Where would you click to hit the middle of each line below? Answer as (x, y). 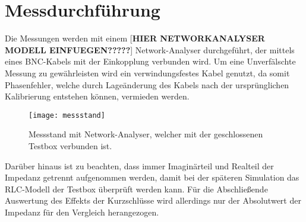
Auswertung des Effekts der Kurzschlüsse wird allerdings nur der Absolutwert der (153, 200)
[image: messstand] (67, 115)
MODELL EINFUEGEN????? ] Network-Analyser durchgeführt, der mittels (150, 49)
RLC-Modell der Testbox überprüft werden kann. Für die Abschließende (136, 189)
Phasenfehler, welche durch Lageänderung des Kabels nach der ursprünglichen (147, 84)
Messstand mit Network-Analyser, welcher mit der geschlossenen (146, 134)
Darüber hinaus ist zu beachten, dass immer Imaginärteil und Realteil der (139, 165)
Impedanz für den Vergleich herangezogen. (82, 212)
